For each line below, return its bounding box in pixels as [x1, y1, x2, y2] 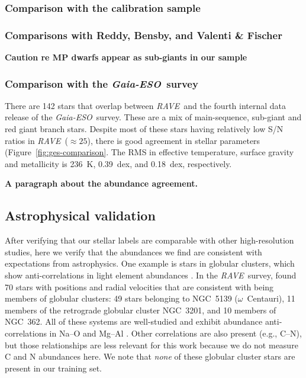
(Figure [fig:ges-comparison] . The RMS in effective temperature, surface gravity [5, 146, 294, 158]
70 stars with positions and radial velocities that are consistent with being [5, 280, 274, 293]
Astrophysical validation [5, 206, 156, 225]
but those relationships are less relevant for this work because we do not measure [5, 338, 298, 351]
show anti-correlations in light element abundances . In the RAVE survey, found [5, 269, 297, 281]
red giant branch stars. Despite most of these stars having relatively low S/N [5, 123, 284, 135]
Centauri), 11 [247, 292, 295, 305]
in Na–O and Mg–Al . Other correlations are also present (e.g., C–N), [49, 326, 302, 339]
